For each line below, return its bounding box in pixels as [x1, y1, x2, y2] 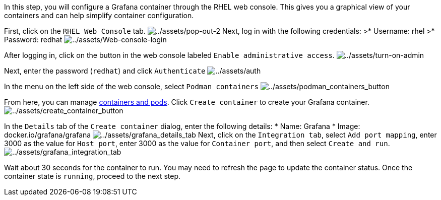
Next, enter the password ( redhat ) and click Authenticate [4, 66, 206, 75]
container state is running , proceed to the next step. [4, 172, 181, 180]
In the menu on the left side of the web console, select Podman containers [4, 82, 259, 91]
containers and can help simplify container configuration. [4, 11, 194, 20]
